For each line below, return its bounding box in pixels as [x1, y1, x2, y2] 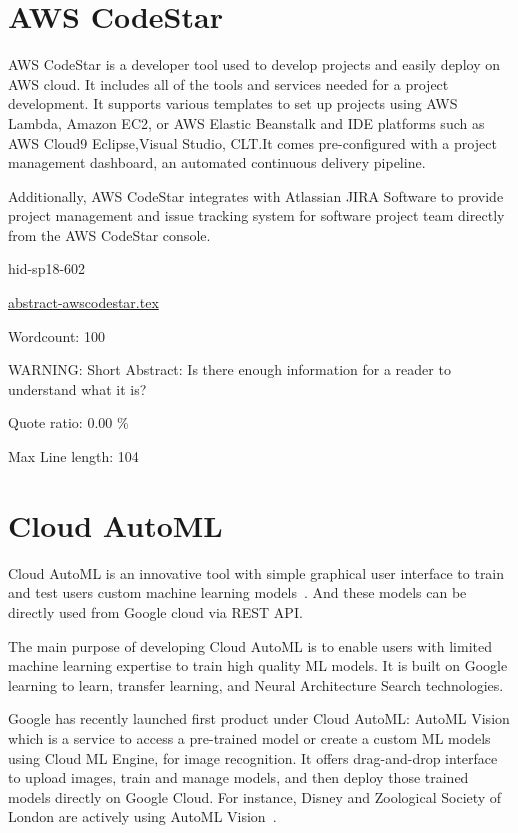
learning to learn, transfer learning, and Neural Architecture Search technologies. [8, 674, 504, 695]
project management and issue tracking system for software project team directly [8, 205, 505, 226]
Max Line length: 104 [8, 446, 139, 467]
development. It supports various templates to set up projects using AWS [8, 93, 458, 114]
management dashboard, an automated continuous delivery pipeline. [8, 152, 426, 173]
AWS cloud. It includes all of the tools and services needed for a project [8, 73, 449, 94]
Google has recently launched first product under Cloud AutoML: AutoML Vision [8, 708, 510, 729]
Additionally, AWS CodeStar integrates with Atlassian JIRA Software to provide [8, 185, 504, 206]
